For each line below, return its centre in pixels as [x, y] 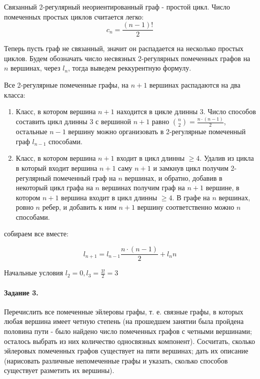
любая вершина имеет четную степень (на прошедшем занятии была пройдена [124, 321]
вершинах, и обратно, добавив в [173, 177]
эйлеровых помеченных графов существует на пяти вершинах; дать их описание [126, 351]
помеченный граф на [84, 177]
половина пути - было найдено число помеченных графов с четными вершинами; [128, 331]
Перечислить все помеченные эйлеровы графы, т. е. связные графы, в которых [124, 311]
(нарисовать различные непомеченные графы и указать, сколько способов [116, 360]
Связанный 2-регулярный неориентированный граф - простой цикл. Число [117, 7]
